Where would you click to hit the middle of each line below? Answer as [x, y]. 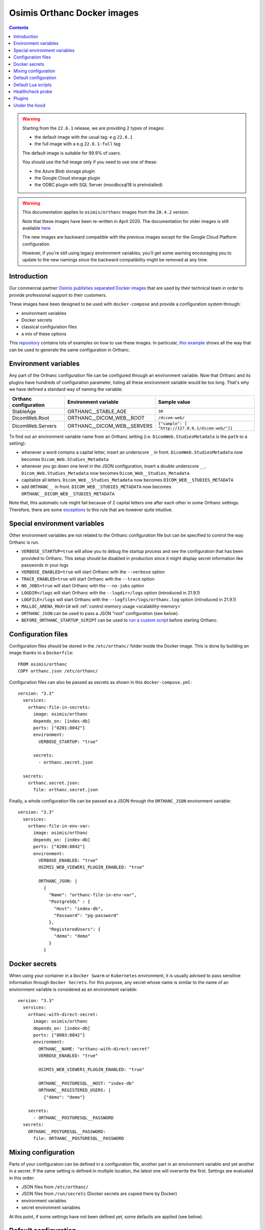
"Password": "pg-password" [86, 916]
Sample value [174, 402]
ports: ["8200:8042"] [59, 847]
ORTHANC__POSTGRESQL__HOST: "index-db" [86, 1083]
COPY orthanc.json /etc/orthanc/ [58, 671]
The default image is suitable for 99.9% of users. [72, 153]
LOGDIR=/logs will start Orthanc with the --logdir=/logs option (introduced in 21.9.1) [111, 592]
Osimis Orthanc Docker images [74, 13]
